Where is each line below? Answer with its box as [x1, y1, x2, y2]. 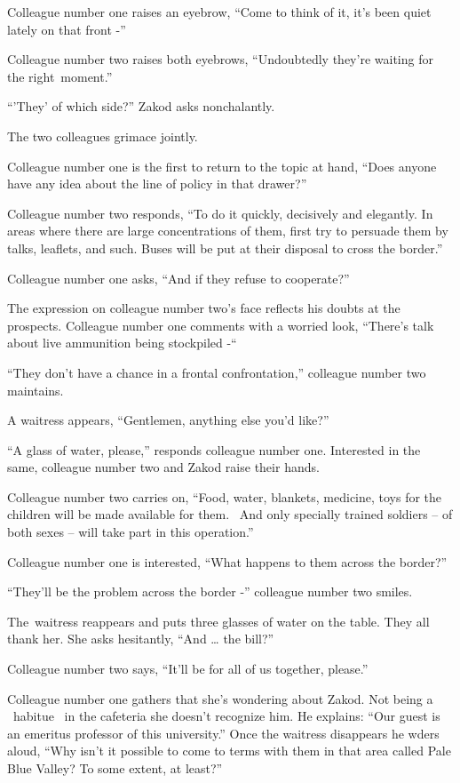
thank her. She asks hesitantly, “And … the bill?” [7, 629, 274, 648]
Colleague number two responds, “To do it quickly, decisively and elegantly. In [7, 204, 433, 222]
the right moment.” [7, 67, 113, 85]
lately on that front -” [7, 20, 126, 38]
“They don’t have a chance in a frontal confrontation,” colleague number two [7, 363, 426, 381]
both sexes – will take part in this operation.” [7, 523, 254, 541]
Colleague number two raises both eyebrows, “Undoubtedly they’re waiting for [7, 50, 433, 68]
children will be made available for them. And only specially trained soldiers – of [7, 505, 453, 523]
